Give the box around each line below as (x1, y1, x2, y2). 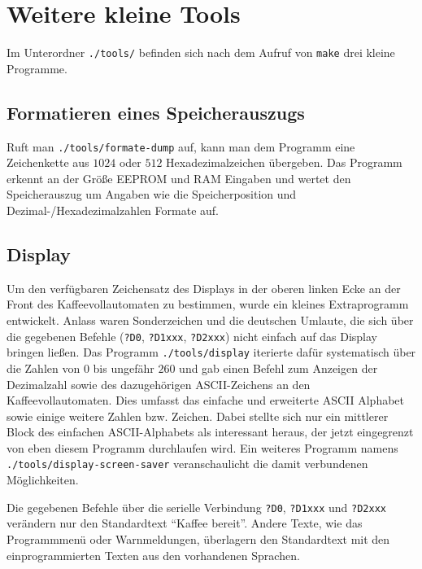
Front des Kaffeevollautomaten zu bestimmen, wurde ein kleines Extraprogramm (7, 295, 409, 313)
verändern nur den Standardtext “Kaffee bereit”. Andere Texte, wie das (7, 514, 363, 532)
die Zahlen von (7, 359, 80, 376)
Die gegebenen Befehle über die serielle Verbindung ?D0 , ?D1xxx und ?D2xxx (7, 498, 386, 515)
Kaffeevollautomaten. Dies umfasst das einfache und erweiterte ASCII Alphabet (7, 392, 405, 409)
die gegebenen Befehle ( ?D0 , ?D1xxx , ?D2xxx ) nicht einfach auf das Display (7, 327, 377, 344)
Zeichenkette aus (7, 154, 89, 171)
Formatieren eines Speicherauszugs (7, 99, 305, 125)
